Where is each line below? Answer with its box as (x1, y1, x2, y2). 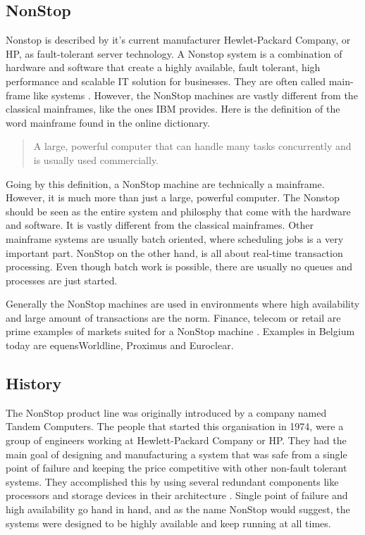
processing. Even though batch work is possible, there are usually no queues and (6, 259, 353, 274)
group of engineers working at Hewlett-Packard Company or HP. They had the (6, 433, 347, 448)
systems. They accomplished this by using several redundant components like (6, 474, 339, 489)
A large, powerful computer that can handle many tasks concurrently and (33, 139, 352, 153)
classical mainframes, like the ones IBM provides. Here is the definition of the (6, 101, 340, 116)
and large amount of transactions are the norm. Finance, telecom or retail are (6, 310, 341, 325)
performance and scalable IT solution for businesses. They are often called (6, 73, 326, 88)
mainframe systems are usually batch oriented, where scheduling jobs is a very (6, 231, 344, 246)
